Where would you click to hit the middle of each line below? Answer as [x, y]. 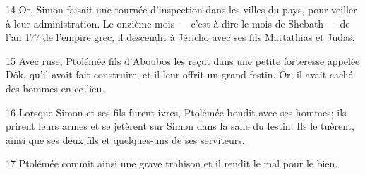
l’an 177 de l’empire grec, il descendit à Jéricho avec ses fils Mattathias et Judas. [180, 37]
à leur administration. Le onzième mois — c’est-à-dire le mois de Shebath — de [178, 23]
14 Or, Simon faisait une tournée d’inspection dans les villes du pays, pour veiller [181, 9]
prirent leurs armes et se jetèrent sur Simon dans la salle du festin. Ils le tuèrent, [180, 126]
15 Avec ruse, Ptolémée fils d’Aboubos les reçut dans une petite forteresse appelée [183, 60]
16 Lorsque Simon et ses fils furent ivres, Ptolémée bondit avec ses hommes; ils [176, 112]
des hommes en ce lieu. [55, 88]
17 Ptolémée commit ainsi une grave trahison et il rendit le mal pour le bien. [172, 163]
